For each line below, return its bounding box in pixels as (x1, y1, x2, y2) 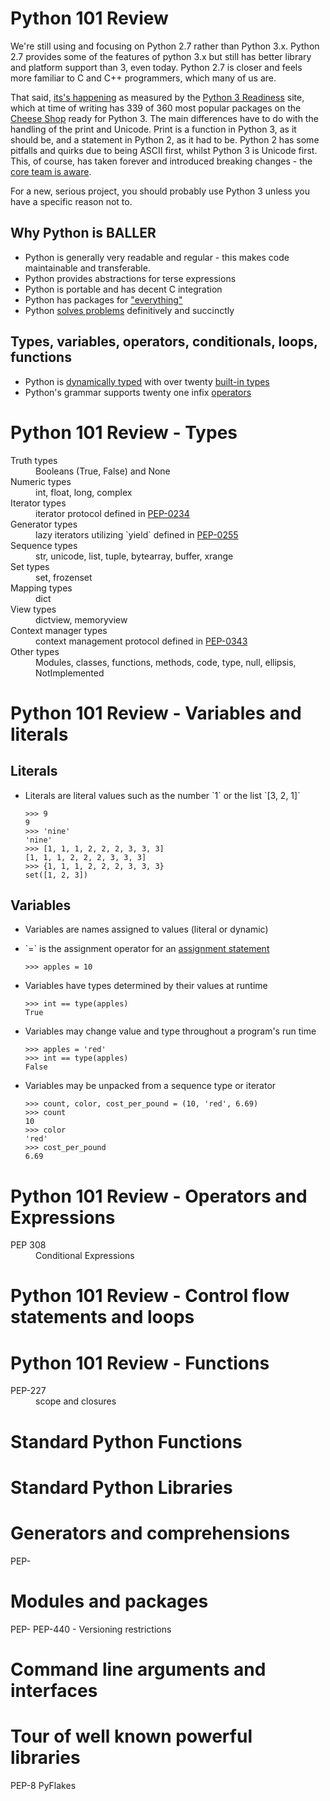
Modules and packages (10, 1590, 209, 1612)
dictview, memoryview (35, 613, 128, 626)
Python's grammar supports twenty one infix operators (24, 386, 252, 398)
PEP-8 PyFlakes (10, 1779, 77, 1791)
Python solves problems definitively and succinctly (24, 304, 235, 316)
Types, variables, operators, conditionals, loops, (10, 333, 318, 351)
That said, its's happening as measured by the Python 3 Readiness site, (10, 91, 305, 103)
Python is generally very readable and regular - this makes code (24, 251, 290, 263)
